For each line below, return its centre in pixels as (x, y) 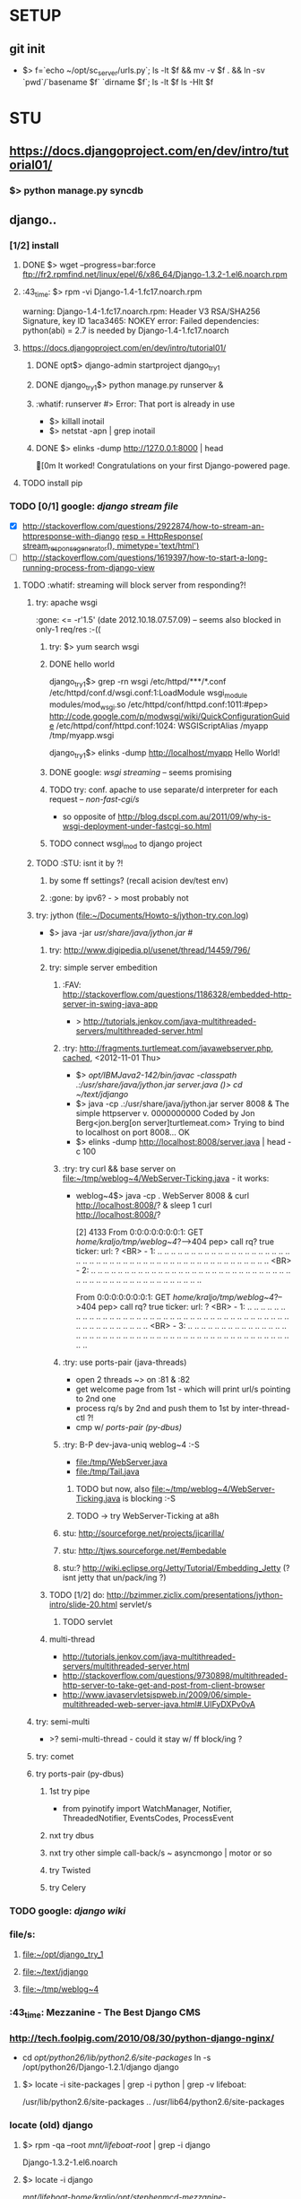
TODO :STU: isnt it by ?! (79, 863)
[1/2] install (34, 245)
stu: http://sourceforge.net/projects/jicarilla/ (143, 1533)
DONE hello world (82, 664)
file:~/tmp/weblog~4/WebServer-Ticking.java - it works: (166, 1178)
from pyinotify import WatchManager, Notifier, (147, 1808)
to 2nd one (96, 1398)
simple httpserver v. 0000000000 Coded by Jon (165, 1113)
